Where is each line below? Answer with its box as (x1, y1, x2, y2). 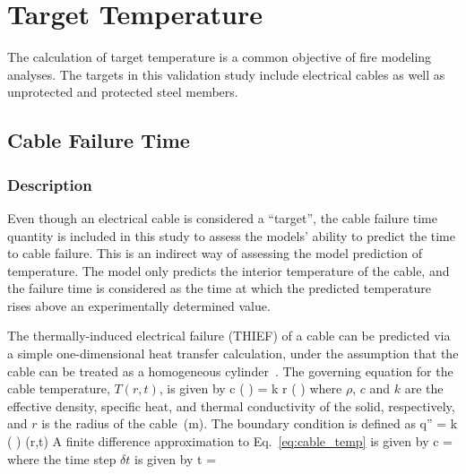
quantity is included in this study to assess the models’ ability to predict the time (7, 226, 455, 245)
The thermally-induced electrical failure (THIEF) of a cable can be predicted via (7, 326, 451, 345)
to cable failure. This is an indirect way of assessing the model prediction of (7, 244, 422, 263)
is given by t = (134, 449, 217, 468)
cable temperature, (7, 379, 110, 398)
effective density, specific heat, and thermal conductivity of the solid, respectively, (7, 396, 455, 415)
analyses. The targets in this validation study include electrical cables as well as (7, 65, 445, 83)
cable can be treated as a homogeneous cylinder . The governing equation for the (7, 361, 453, 380)
